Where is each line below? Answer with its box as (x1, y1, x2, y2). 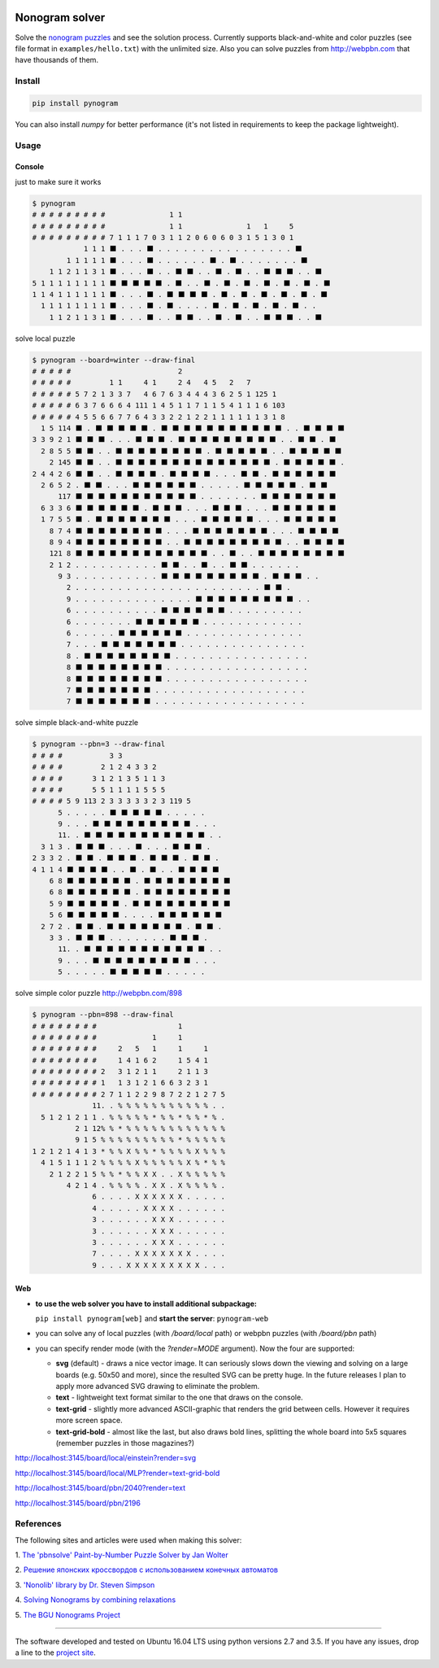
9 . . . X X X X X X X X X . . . (92, 1260, 225, 1269)
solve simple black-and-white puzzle (15, 718, 139, 727)
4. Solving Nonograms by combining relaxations (15, 1595, 176, 1605)
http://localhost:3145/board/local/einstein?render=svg (15, 1453, 197, 1463)
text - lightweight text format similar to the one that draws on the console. (55, 1392, 304, 1403)
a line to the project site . (15, 1648, 97, 1657)
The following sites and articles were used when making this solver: (15, 1535, 242, 1545)
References (15, 1518, 62, 1530)
